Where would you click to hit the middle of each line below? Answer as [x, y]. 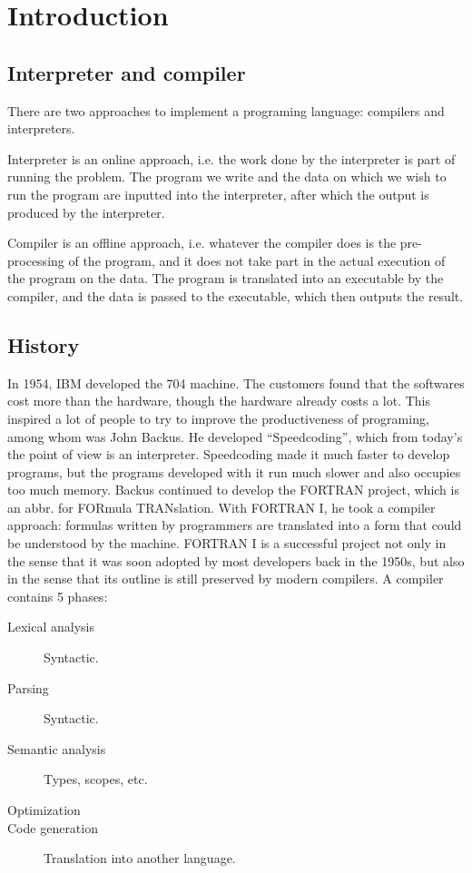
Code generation [53, 827]
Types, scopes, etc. [96, 779]
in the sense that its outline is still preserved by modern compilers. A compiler [226, 579]
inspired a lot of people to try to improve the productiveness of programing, [218, 418]
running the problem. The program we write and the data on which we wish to [227, 177]
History [44, 344]
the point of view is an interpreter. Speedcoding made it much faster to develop [229, 454]
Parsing [28, 687]
